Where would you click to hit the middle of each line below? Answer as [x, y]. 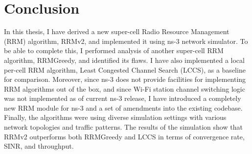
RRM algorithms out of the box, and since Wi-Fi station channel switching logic [125, 88]
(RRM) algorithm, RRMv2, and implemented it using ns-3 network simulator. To [126, 41]
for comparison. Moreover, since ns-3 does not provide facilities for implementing [125, 79]
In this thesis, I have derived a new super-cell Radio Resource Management [117, 31]
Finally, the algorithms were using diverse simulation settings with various [115, 117]
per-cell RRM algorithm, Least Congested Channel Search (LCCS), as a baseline [125, 69]
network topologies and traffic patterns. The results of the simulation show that [123, 127]
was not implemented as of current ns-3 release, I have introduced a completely [123, 98]
